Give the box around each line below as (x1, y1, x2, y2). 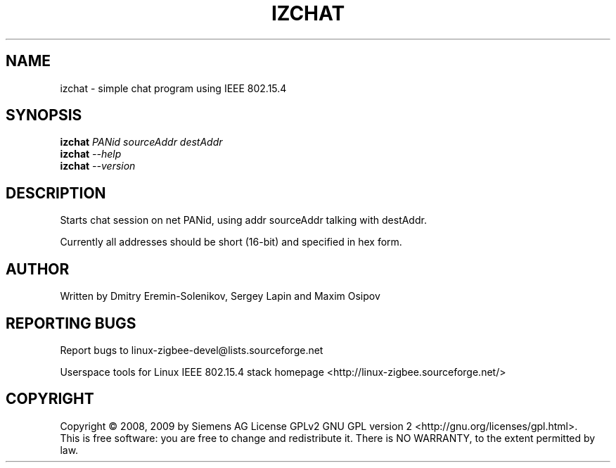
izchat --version (60, 160, 136, 172)
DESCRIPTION (6, 184, 106, 202)
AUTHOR (6, 260, 70, 278)
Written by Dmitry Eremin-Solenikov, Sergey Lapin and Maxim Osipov (60, 290, 380, 303)
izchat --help (60, 148, 122, 160)
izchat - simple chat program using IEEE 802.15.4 (60, 82, 287, 94)
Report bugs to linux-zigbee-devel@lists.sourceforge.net (60, 343, 323, 356)
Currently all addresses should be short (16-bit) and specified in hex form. (60, 236, 402, 248)
